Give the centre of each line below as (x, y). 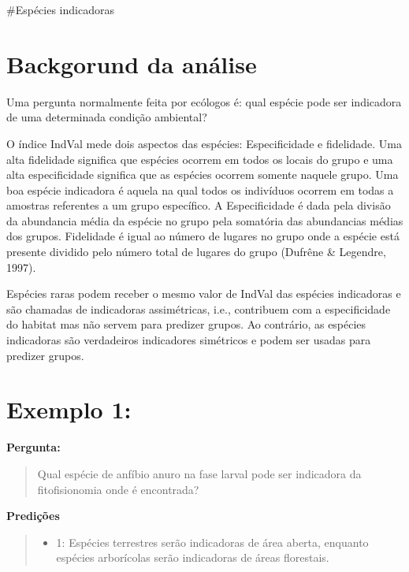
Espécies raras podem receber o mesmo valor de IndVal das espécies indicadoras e (204, 293)
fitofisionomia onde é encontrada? (118, 489)
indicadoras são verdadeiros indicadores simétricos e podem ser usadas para (189, 340)
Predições (33, 516)
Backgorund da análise (132, 63)
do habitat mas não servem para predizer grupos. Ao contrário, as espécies (186, 324)
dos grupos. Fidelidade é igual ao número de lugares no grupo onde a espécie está (203, 236)
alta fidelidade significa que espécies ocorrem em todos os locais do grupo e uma (200, 159)
